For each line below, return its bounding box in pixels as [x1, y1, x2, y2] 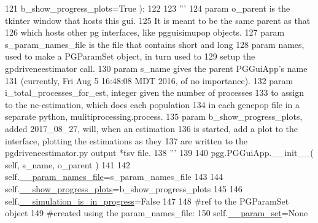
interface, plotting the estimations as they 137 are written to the [5, 134, 248, 147]
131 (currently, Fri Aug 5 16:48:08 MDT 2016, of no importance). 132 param [5, 74, 293, 87]
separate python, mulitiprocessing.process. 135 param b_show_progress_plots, [5, 110, 303, 123]
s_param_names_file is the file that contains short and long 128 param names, [5, 37, 304, 50]
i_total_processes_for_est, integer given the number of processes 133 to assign [5, 86, 304, 99]
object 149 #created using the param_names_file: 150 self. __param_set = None [5, 206, 308, 219]
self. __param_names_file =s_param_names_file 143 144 [5, 170, 223, 183]
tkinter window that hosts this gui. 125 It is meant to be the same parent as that [5, 14, 311, 26]
